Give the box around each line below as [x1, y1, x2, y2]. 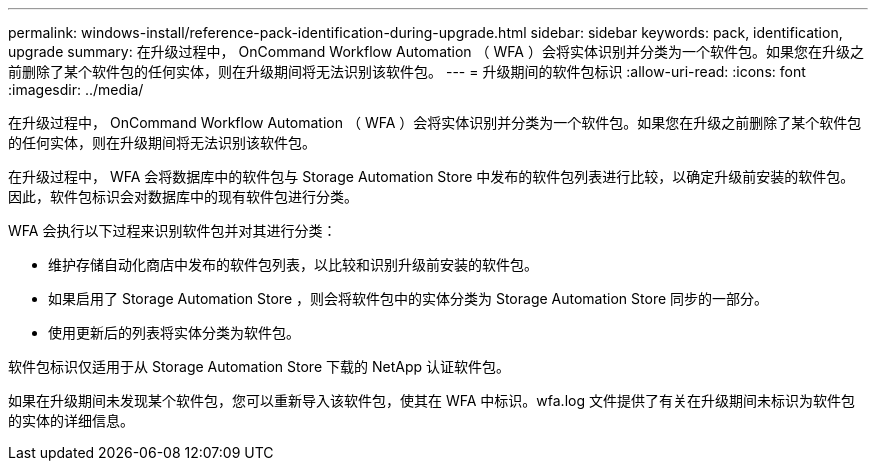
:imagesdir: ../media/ [8, 81, 144, 98]
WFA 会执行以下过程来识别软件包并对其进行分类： [8, 222, 337, 239]
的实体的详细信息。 [8, 412, 134, 429]
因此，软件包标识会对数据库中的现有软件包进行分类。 [8, 188, 358, 205]
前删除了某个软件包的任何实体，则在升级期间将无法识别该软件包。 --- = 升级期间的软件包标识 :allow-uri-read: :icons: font [8, 63, 806, 80]
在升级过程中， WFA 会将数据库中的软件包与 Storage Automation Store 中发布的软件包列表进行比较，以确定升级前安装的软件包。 [8, 168, 855, 185]
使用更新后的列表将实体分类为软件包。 [48, 324, 300, 341]
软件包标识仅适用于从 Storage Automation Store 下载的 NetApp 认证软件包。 [8, 358, 510, 375]
